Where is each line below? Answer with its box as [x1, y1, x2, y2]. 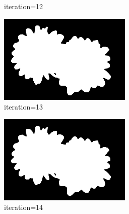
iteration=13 [4, 101, 43, 112]
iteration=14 [4, 202, 43, 212]
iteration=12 [4, 1, 43, 11]
